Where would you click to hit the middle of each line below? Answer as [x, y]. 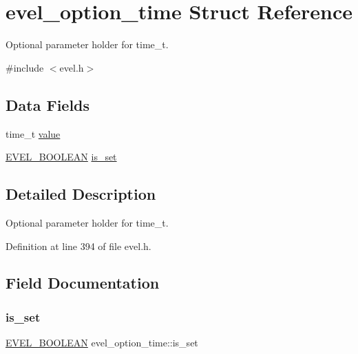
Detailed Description [81, 194]
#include [25, 67]
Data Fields [48, 104]
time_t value [33, 133]
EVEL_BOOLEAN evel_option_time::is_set [102, 343]
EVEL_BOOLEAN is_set [61, 157]
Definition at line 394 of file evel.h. [78, 246]
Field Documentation [83, 283]
